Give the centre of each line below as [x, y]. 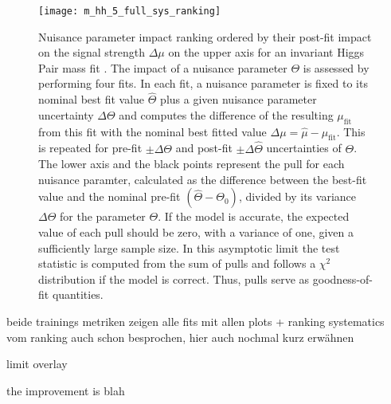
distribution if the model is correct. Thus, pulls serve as [174, 278]
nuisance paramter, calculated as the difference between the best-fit [203, 179]
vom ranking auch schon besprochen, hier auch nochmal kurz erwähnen [180, 337]
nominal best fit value [92, 99]
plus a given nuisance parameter [239, 99]
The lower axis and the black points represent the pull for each [192, 164]
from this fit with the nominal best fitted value [152, 131]
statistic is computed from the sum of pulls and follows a [177, 263]
